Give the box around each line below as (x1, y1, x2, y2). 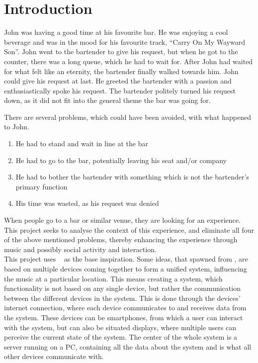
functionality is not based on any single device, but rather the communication (4, 283, 241, 293)
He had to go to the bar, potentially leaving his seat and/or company (15, 155, 227, 165)
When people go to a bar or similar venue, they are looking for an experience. (4, 215, 241, 225)
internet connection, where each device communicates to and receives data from (4, 302, 247, 313)
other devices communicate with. (4, 351, 104, 362)
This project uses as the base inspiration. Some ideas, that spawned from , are (4, 254, 248, 264)
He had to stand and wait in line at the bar (15, 138, 148, 149)
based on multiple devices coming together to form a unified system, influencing (4, 264, 247, 273)
